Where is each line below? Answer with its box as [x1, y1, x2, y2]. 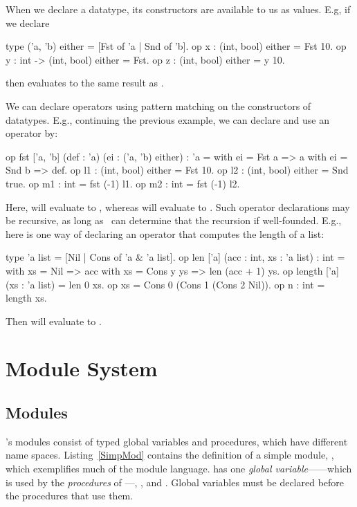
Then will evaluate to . [6, 313, 102, 328]
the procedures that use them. [6, 488, 134, 503]
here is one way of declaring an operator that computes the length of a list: [6, 226, 324, 241]
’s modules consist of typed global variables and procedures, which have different [6, 434, 348, 448]
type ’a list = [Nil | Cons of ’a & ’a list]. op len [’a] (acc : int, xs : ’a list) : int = [6, 250, 345, 264]
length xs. [6, 291, 47, 305]
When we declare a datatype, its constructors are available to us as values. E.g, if [6, 2, 351, 16]
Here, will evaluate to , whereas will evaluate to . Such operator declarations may [6, 199, 350, 214]
